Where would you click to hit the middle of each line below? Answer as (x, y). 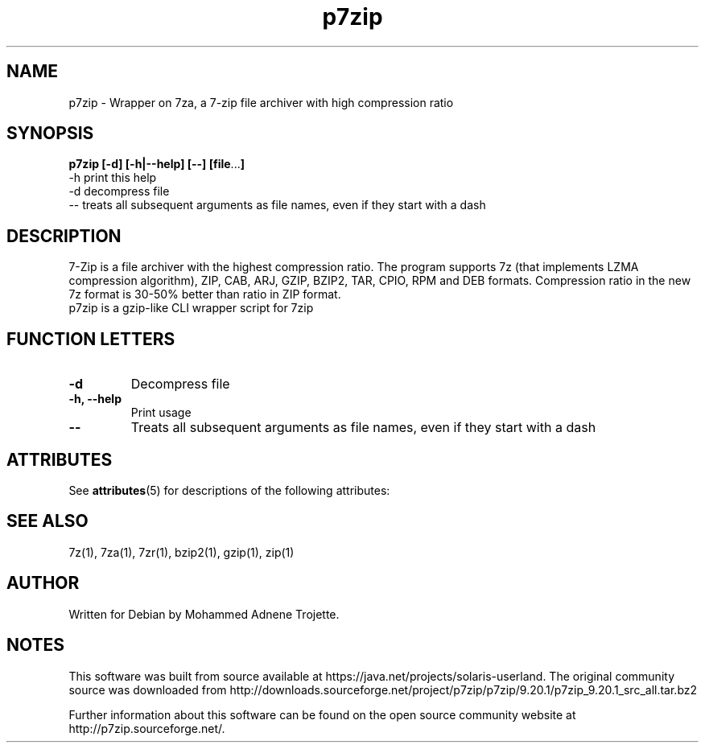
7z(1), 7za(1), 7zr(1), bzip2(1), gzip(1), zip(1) (181, 552)
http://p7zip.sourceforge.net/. (147, 728)
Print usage (161, 413)
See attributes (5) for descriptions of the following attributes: (229, 490)
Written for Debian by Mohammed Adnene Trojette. (204, 614)
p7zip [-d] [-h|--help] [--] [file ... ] (157, 164)
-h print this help (113, 178)
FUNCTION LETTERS (91, 339)
